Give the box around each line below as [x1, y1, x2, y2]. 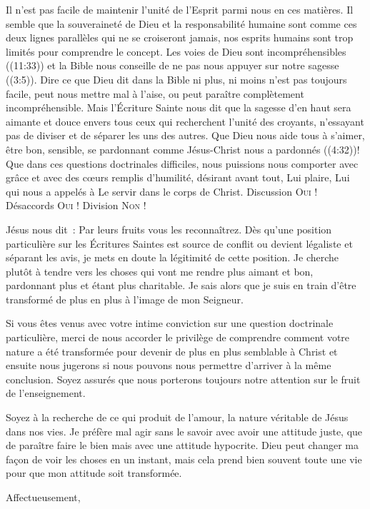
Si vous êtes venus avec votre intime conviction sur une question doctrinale [6, 316, 334, 331]
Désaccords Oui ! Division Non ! [6, 198, 146, 213]
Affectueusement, [6, 490, 81, 504]
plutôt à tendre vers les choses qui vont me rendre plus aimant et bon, [6, 263, 314, 278]
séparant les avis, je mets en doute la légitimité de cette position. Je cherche [6, 250, 339, 265]
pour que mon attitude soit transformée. [6, 465, 182, 480]
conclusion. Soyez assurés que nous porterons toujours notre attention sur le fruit [6, 371, 361, 386]
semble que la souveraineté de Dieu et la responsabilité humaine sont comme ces [6, 16, 357, 31]
